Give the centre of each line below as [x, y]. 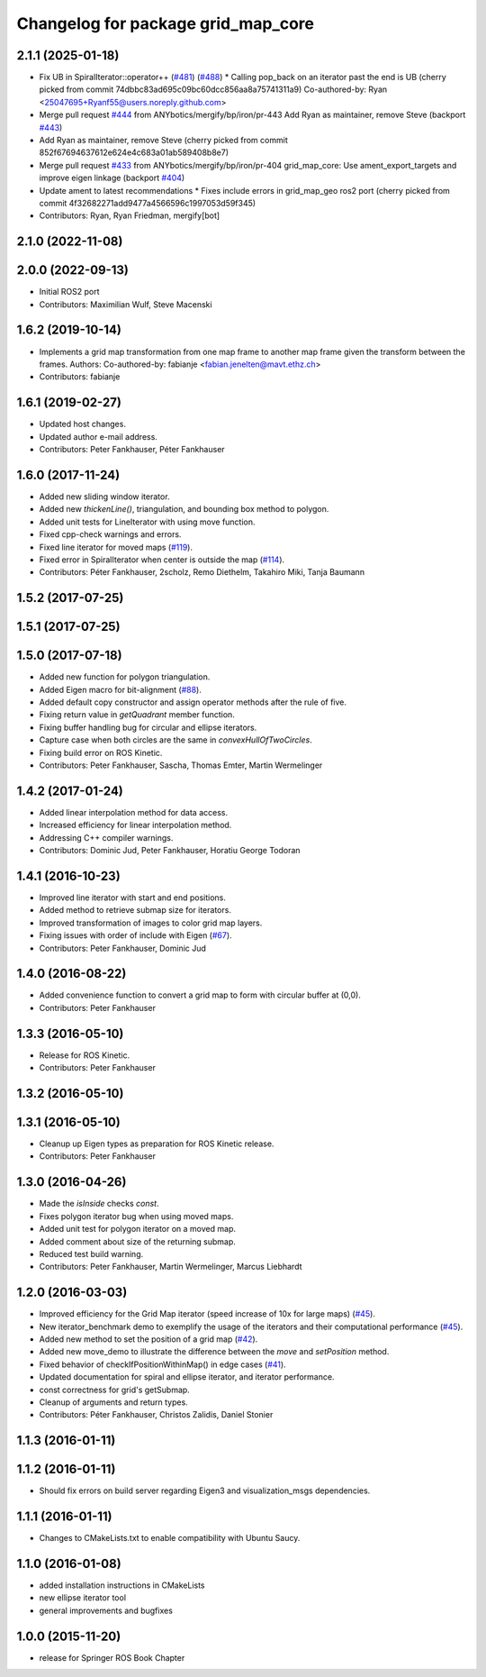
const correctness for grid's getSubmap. [115, 1390]
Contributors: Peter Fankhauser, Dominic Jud [123, 948]
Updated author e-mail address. [98, 436]
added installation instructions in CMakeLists [122, 1585]
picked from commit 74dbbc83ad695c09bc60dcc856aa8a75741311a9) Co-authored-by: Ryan [213, 89]
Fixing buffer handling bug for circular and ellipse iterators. [148, 727]
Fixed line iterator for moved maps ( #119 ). [116, 547]
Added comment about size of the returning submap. [137, 1241]
